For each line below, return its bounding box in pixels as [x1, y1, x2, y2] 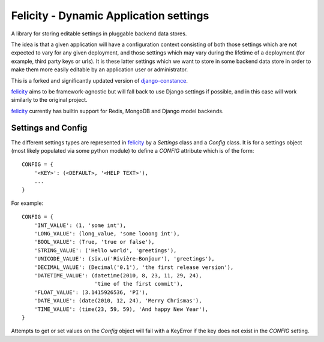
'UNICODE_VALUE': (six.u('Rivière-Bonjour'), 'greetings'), [34, 255, 215, 262]
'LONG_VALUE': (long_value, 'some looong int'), [34, 231, 180, 237]
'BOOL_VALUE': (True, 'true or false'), [34, 238, 155, 246]
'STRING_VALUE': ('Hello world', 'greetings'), [34, 247, 177, 254]
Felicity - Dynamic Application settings [11, 9, 209, 22]
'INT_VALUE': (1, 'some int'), [34, 222, 127, 229]
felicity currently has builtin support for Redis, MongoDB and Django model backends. [11, 107, 224, 114]
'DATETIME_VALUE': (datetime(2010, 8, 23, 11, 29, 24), [34, 273, 202, 279]
